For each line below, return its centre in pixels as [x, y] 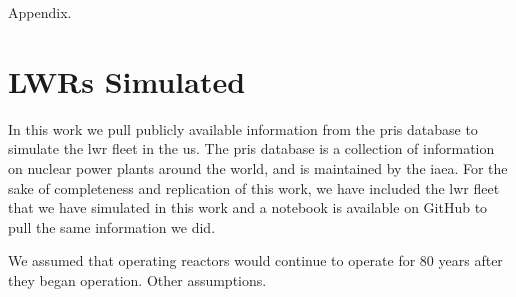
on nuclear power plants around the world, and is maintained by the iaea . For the [258, 167]
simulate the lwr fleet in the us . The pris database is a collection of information [251, 148]
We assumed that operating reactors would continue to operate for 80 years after [255, 260]
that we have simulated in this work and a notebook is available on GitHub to [248, 207]
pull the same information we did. [112, 226]
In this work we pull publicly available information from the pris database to [243, 128]
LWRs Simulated [127, 80]
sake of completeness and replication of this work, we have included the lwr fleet [254, 187]
